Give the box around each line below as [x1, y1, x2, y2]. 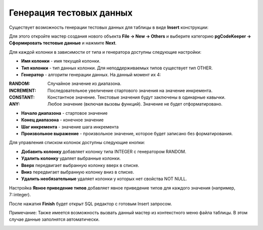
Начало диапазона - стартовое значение [21, 110, 108, 116]
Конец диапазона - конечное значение [21, 117, 104, 123]
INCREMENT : [9, 87, 37, 93]
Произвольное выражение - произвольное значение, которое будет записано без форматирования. [21, 131, 233, 137]
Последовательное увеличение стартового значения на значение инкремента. [47, 87, 213, 93]
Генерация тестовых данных [9, 7, 133, 18]
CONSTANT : [9, 94, 35, 100]
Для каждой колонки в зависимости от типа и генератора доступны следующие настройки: [9, 49, 202, 55]
